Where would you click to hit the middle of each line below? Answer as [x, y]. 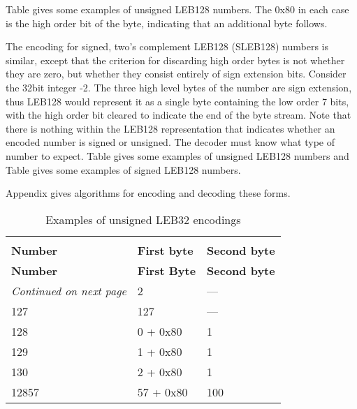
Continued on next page [69, 290]
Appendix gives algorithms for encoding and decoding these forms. [148, 193]
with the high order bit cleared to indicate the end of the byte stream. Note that [178, 115]
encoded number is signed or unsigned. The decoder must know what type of [170, 142]
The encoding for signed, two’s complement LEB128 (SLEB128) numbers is [167, 46]
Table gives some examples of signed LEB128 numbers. [123, 169]
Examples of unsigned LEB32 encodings [143, 219]
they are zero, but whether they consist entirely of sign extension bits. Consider [176, 74]
